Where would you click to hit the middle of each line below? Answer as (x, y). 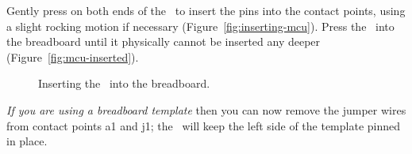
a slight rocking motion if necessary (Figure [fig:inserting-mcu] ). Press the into (200, 26)
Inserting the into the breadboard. (124, 83)
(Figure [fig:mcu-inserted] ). (73, 56)
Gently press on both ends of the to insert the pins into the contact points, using (206, 10)
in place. (27, 141)
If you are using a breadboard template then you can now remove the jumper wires (206, 109)
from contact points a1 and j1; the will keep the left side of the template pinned (204, 125)
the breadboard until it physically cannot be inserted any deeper (164, 41)
